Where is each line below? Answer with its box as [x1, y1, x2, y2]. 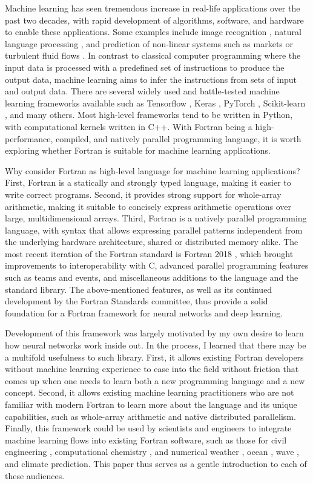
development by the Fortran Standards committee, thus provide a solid [5, 295, 268, 307]
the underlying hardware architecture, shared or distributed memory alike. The [5, 235, 298, 248]
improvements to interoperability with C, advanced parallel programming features [5, 259, 309, 272]
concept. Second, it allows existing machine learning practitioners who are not [5, 386, 294, 399]
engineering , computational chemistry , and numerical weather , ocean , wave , [5, 445, 299, 458]
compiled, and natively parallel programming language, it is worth [56, 132, 301, 145]
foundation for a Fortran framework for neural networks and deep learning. [5, 306, 283, 319]
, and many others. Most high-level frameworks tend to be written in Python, [5, 108, 293, 121]
